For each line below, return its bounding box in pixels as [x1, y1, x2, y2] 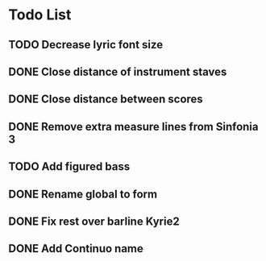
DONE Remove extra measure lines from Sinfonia [8, 119, 259, 134]
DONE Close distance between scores [8, 93, 203, 106]
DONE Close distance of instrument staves [8, 64, 227, 78]
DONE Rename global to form [8, 187, 158, 201]
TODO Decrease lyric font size [8, 38, 164, 52]
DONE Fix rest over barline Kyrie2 [8, 214, 180, 228]
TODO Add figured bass [8, 159, 131, 174]
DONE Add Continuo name [8, 242, 143, 255]
